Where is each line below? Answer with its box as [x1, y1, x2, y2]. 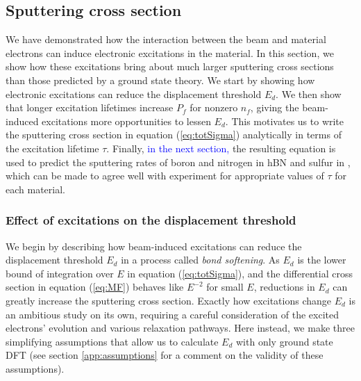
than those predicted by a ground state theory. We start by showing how [6, 72, 315, 87]
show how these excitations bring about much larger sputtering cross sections [6, 59, 334, 74]
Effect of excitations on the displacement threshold [6, 211, 296, 229]
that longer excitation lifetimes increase [6, 100, 174, 115]
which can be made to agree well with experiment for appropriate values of [6, 168, 324, 183]
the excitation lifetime [6, 140, 99, 155]
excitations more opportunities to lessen [42, 113, 211, 128]
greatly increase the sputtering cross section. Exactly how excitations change [6, 293, 331, 307]
